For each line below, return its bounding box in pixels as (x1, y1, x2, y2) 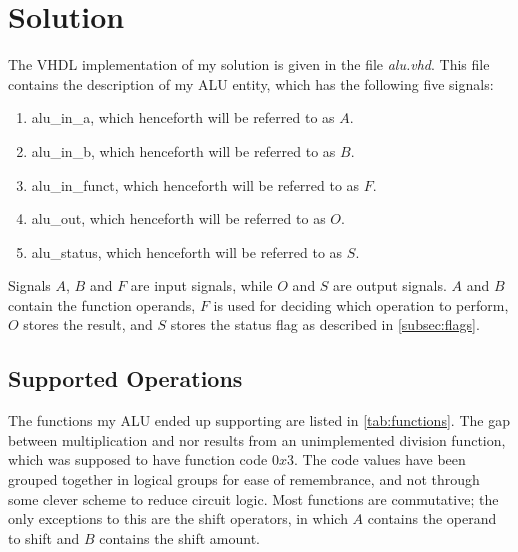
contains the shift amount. (99, 527, 260, 548)
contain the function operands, (8, 294, 196, 315)
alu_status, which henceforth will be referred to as (31, 241, 343, 262)
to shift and (8, 527, 80, 548)
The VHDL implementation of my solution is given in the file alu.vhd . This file (8, 54, 490, 75)
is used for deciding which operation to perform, (213, 294, 509, 315)
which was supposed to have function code (8, 449, 268, 470)
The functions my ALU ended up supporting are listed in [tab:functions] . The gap (8, 410, 510, 431)
